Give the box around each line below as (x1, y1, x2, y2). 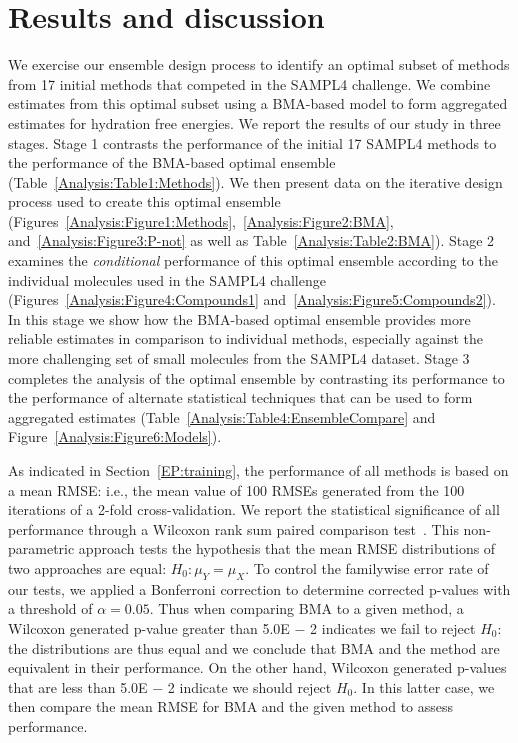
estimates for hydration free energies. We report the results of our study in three (8, 112, 501, 133)
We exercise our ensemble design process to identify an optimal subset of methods (8, 54, 510, 75)
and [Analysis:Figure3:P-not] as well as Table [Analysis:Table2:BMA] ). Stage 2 (8, 230, 495, 251)
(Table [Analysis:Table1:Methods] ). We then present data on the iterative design (8, 171, 503, 192)
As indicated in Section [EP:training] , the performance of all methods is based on (8, 460, 509, 480)
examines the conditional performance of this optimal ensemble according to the (8, 250, 498, 271)
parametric (8, 538, 75, 559)
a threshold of (8, 598, 93, 619)
